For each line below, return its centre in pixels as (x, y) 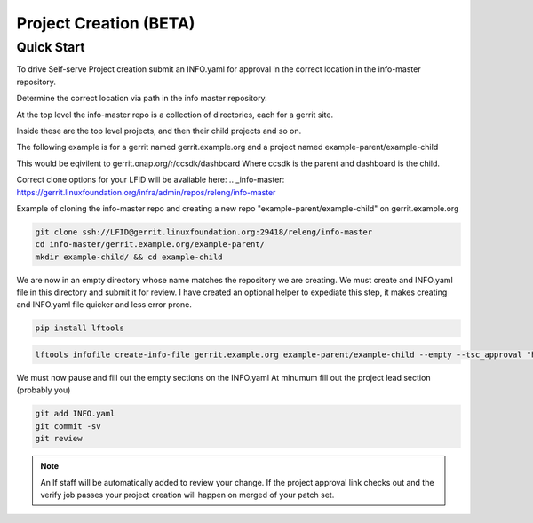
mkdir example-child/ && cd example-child (129, 257)
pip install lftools (80, 328)
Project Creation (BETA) (106, 23)
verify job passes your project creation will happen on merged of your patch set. (187, 495)
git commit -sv (68, 426)
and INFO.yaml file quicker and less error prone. (104, 305)
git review (59, 439)
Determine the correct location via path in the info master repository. (142, 99)
